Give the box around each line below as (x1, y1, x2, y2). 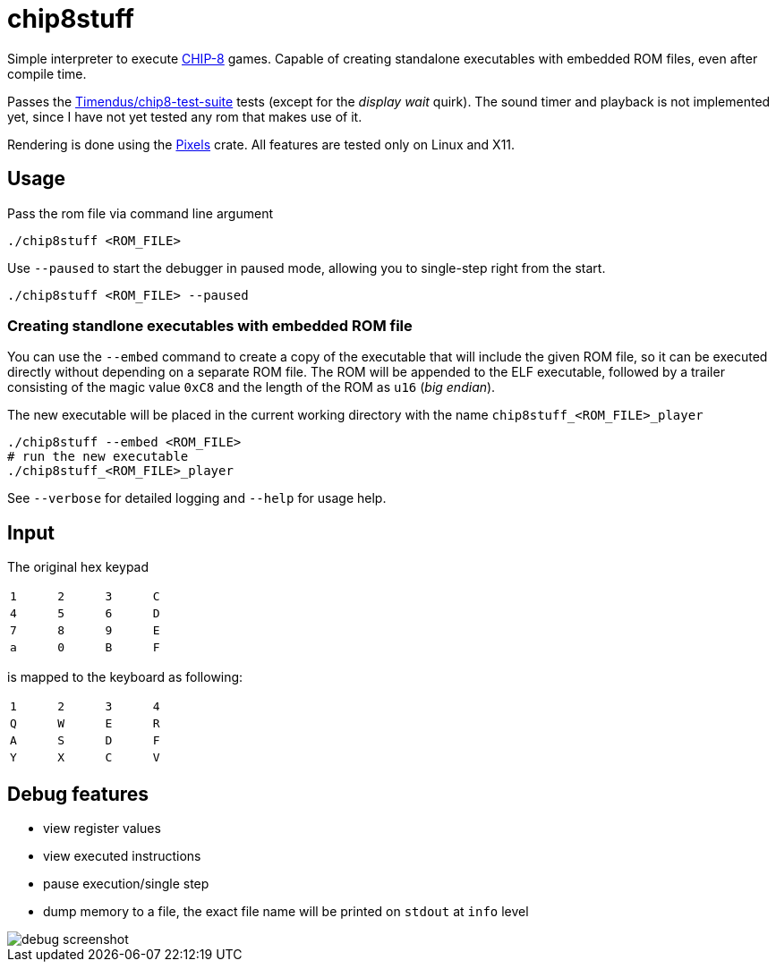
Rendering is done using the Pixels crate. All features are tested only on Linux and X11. (7, 136, 516, 152)
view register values (43, 820, 161, 837)
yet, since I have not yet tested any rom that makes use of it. (7, 108, 362, 124)
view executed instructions (43, 848, 201, 864)
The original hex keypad (7, 559, 149, 575)
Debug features (7, 782, 149, 805)
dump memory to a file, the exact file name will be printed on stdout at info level (43, 904, 529, 920)
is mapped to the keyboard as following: (7, 669, 243, 685)
